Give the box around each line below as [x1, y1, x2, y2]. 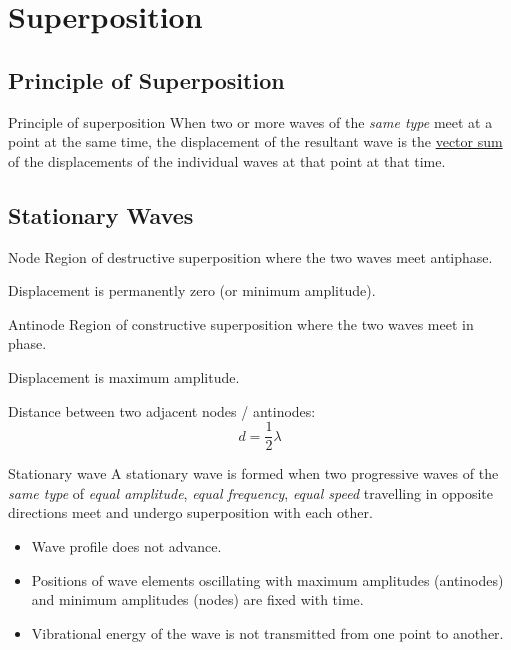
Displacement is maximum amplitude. [8, 366, 240, 387]
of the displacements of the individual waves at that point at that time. [8, 150, 446, 171]
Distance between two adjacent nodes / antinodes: [8, 400, 316, 421]
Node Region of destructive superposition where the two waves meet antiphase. [8, 246, 493, 267]
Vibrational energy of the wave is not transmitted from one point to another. [31, 622, 504, 643]
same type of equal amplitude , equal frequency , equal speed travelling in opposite [8, 482, 494, 503]
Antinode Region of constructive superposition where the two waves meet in [8, 313, 474, 334]
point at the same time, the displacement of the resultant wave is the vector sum [8, 131, 503, 152]
